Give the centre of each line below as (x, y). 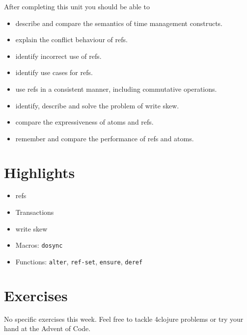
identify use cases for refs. (54, 72)
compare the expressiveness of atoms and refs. (84, 122)
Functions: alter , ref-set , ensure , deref (79, 261)
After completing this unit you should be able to (77, 6)
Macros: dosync (39, 245)
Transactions (35, 212)
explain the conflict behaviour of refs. (71, 39)
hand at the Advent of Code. (47, 328)
